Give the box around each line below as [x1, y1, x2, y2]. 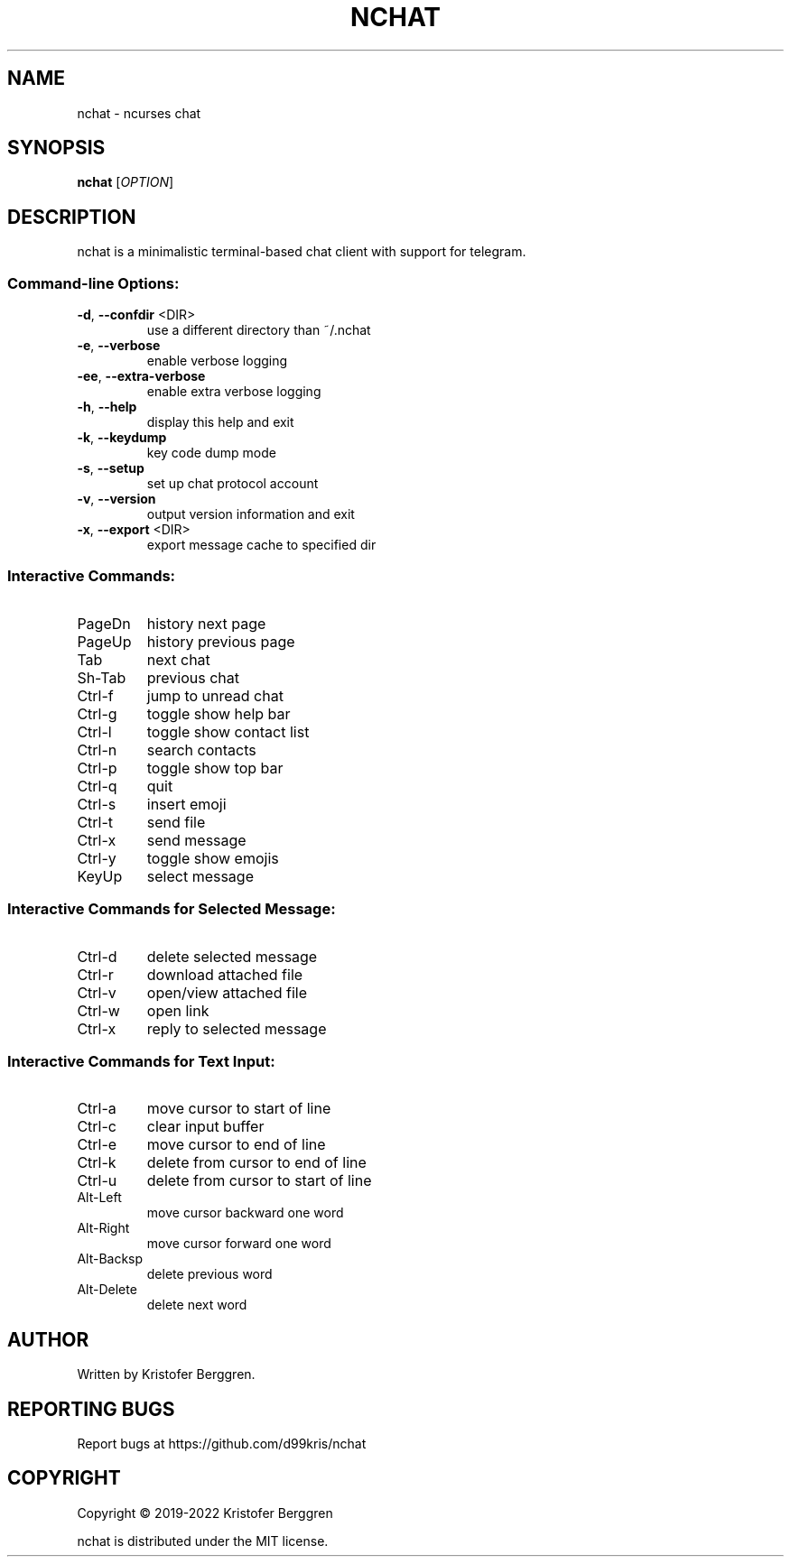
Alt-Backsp [77, 1251, 144, 1267]
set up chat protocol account [146, 476, 319, 492]
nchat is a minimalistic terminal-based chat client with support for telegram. [77, 244, 526, 260]
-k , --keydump [77, 430, 167, 446]
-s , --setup [77, 460, 144, 477]
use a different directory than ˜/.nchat [146, 322, 371, 338]
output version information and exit [146, 506, 355, 523]
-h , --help [77, 399, 137, 415]
